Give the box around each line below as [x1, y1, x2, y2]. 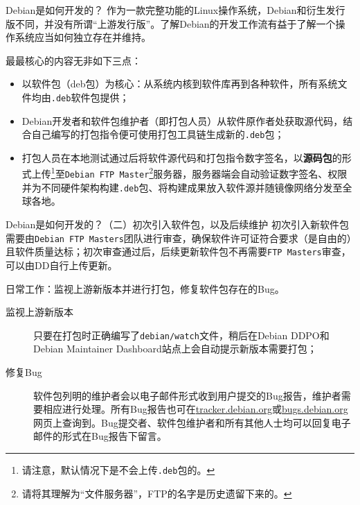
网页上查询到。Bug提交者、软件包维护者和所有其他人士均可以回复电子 [33, 415, 351, 429]
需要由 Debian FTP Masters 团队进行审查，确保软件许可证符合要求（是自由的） [6, 230, 352, 245]
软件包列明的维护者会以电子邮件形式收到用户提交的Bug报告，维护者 [33, 388, 341, 402]
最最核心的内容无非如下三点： [6, 53, 141, 67]
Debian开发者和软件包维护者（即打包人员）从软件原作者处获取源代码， [21, 113, 343, 128]
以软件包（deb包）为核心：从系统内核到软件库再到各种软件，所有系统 [21, 76, 338, 91]
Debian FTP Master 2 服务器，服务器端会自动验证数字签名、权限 [64, 164, 348, 181]
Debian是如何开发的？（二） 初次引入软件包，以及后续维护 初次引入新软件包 [6, 217, 350, 232]
